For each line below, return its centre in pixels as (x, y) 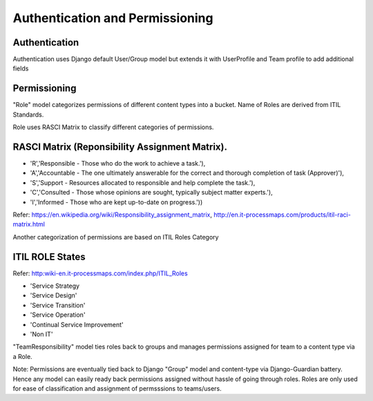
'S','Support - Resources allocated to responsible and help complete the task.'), (143, 182)
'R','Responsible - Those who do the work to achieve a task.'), (118, 164)
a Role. (22, 356)
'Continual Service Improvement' (77, 324)
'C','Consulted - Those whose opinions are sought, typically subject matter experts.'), (151, 193)
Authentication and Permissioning (113, 18)
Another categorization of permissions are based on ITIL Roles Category (116, 237)
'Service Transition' (58, 305)
